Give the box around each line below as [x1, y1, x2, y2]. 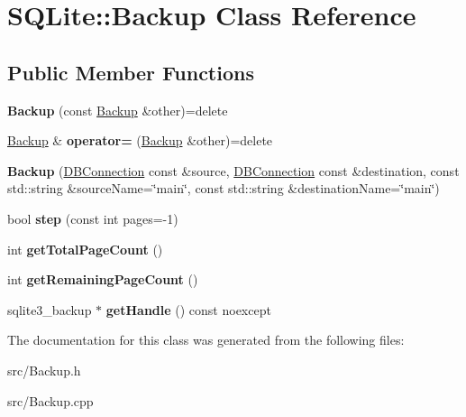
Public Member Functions [7, 58, 254, 86]
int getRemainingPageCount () [7, 270, 198, 289]
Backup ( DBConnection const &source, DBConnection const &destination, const [7, 161, 460, 180]
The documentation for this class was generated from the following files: [7, 330, 405, 349]
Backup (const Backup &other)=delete [7, 100, 228, 119]
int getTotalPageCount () [7, 239, 163, 258]
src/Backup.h [7, 360, 81, 379]
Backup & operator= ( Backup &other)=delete [7, 131, 273, 150]
